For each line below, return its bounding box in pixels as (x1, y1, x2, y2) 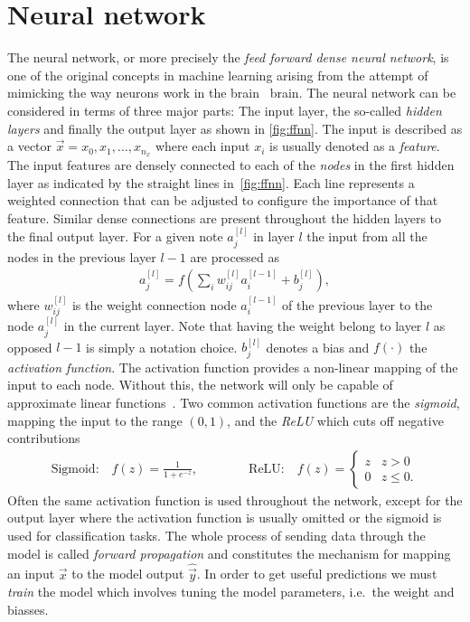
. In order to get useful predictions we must (196, 564, 437, 583)
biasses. (7, 599, 49, 618)
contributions (7, 429, 80, 448)
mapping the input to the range (7, 410, 183, 429)
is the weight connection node (71, 296, 237, 314)
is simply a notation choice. (86, 337, 238, 356)
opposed (7, 337, 52, 356)
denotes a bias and (266, 337, 370, 356)
